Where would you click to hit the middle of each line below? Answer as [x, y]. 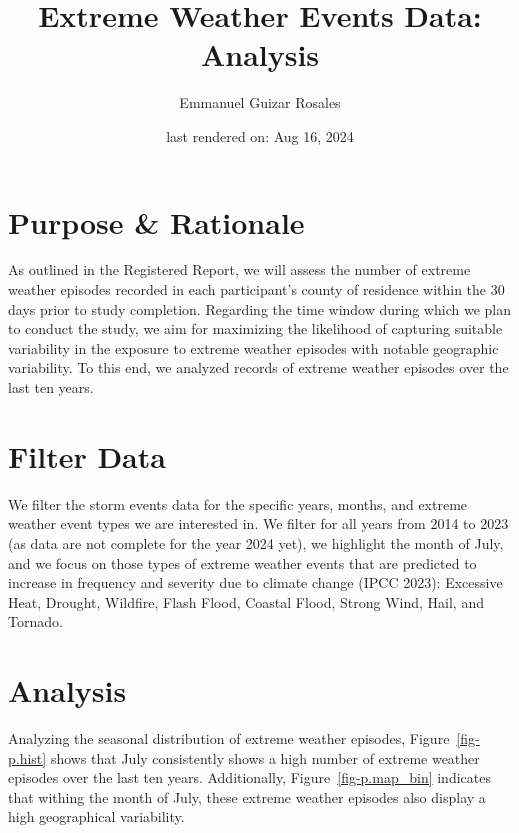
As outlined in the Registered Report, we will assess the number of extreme [239, 269]
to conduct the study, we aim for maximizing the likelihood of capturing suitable [255, 328]
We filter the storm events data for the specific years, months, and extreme [238, 503]
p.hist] [27, 757]
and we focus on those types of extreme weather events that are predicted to [242, 562]
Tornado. [35, 621]
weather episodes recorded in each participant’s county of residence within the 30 [256, 289]
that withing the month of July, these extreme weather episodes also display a [247, 796]
